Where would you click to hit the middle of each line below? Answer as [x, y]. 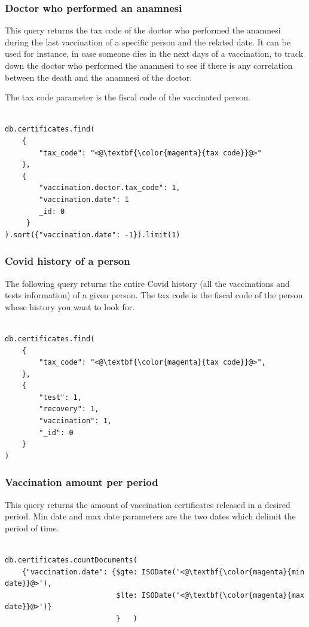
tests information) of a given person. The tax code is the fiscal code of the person [154, 295]
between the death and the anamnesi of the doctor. [99, 77]
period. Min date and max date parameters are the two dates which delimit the [150, 516]
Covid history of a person [68, 261]
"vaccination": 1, [75, 421]
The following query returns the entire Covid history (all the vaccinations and [147, 283]
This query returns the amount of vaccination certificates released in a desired [148, 504]
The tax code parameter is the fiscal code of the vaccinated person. [128, 97]
